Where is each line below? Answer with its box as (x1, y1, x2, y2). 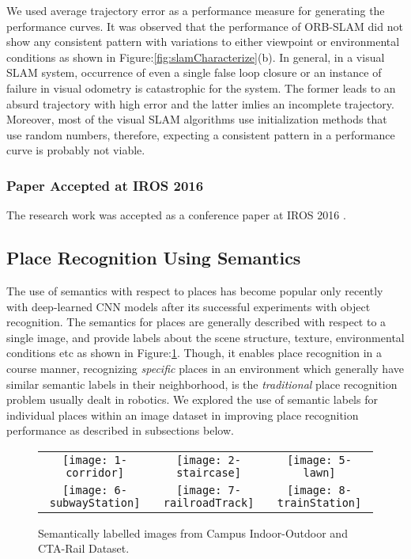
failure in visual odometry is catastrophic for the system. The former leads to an (6, 79, 396, 96)
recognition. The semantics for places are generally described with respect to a (6, 314, 386, 330)
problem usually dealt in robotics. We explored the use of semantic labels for (6, 391, 378, 408)
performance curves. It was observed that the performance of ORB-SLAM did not (6, 17, 403, 34)
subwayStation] (49, 496, 141, 509)
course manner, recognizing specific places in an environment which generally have (6, 359, 404, 376)
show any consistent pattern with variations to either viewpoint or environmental (6, 33, 400, 50)
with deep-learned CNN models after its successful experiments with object (6, 298, 371, 314)
